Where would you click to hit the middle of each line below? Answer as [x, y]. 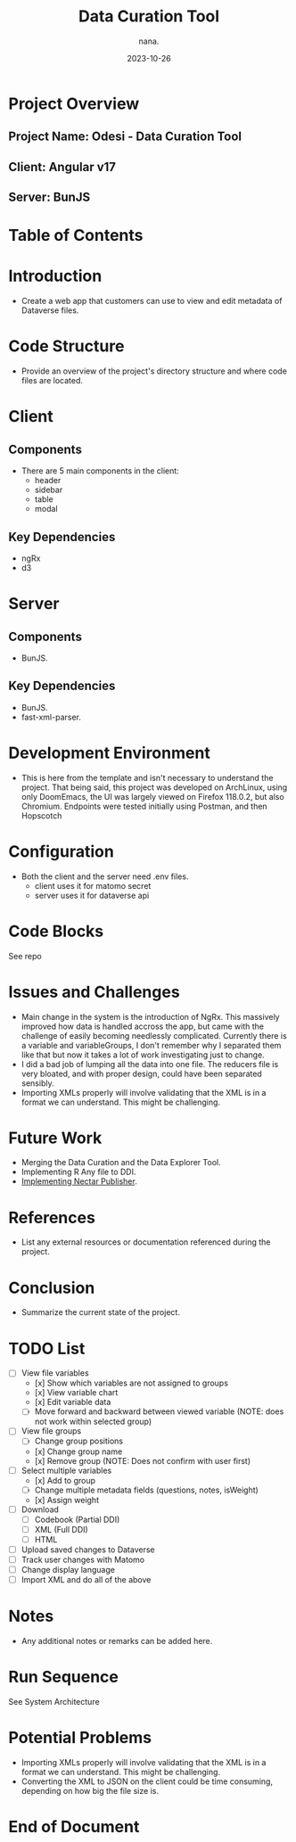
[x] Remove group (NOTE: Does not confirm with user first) [143, 1460]
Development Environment [109, 753]
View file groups [51, 1431]
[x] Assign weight [67, 1500]
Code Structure [66, 346]
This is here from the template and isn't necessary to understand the [147, 777]
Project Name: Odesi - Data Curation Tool [125, 137]
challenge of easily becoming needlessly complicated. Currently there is [154, 1035]
